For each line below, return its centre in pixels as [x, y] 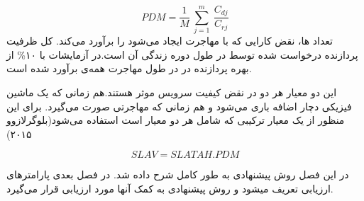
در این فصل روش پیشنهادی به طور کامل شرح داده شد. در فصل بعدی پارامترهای [178, 174]
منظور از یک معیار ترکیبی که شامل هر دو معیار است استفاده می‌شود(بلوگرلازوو [176, 120]
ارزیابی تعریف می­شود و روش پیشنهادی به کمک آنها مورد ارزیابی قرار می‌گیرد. [170, 188]
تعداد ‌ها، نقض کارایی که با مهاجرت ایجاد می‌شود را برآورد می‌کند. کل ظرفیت [170, 41]
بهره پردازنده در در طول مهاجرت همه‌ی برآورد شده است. [129, 68]
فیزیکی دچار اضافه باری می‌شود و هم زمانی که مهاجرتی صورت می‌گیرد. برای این [179, 106]
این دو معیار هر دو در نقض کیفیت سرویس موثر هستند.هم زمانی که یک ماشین [172, 92]
